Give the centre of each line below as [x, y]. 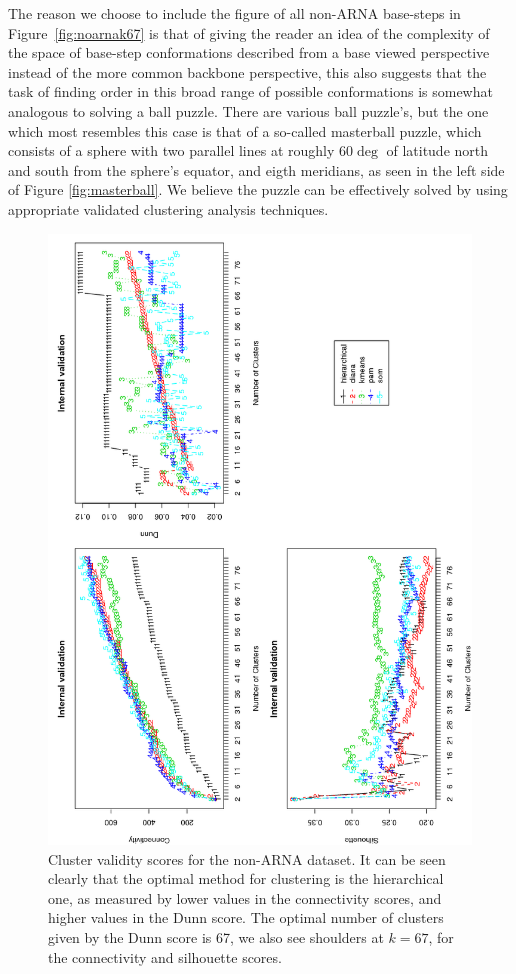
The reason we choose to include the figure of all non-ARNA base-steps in [234, 13]
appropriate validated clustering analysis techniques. [168, 208]
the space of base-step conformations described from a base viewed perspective [249, 52]
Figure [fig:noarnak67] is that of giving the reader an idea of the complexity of [249, 32]
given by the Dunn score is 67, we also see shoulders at [216, 937]
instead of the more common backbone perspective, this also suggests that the [247, 71]
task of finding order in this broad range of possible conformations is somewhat [250, 91]
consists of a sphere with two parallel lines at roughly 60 [181, 150]
